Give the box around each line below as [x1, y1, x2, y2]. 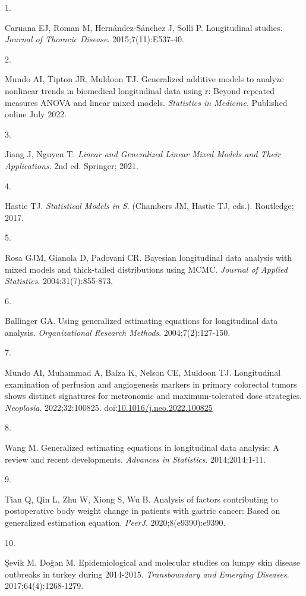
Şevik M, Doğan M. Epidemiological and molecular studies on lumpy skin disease [5, 556, 301, 569]
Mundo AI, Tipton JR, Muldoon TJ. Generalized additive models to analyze [5, 73, 284, 85]
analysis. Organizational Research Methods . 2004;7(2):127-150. [5, 326, 231, 338]
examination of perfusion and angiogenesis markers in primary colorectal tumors [5, 377, 297, 390]
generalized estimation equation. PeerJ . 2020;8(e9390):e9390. [5, 516, 226, 528]
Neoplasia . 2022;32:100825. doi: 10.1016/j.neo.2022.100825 [5, 401, 213, 413]
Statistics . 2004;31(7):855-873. [5, 274, 113, 287]
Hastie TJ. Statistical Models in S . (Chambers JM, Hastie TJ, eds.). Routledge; [5, 199, 294, 212]
